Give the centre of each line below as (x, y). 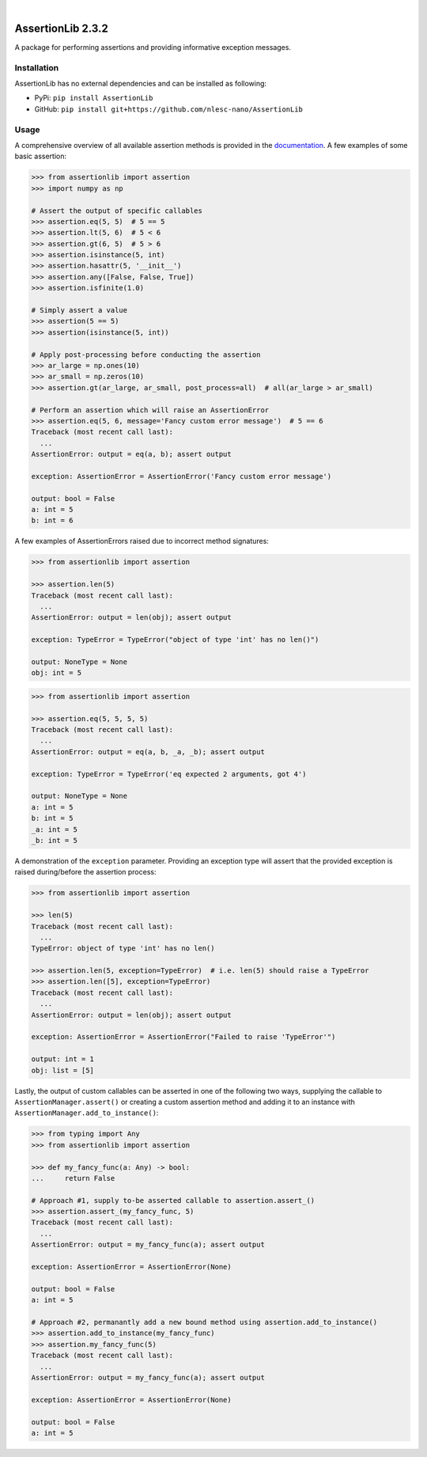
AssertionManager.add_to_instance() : (87, 1113)
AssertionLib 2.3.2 (61, 28)
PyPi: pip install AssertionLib (94, 98)
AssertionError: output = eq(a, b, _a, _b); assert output (148, 751)
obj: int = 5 (57, 673)
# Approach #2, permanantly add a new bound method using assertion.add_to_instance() (204, 1322)
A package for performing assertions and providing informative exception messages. (153, 47)
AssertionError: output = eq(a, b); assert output (132, 454)
